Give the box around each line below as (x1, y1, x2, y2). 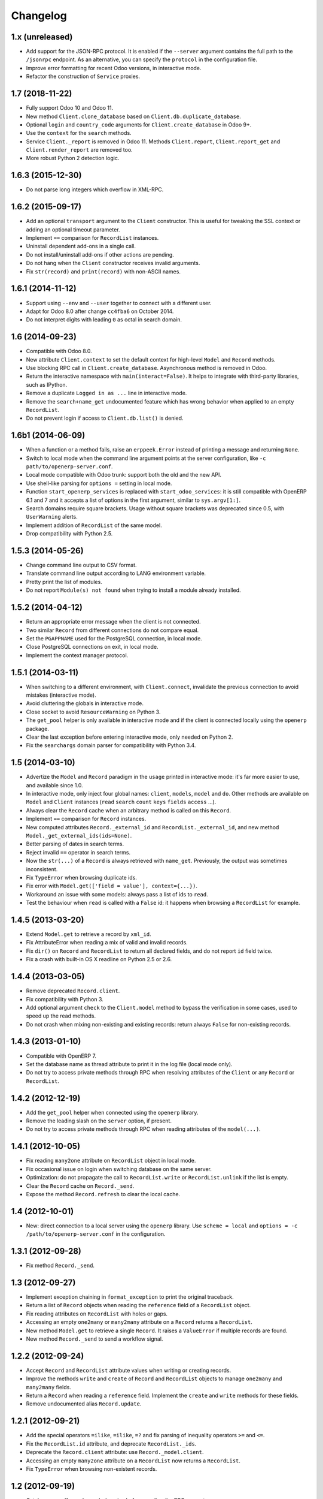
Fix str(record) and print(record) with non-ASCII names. (26, 267, 181, 275)
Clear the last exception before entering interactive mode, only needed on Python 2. (26, 733, 233, 741)
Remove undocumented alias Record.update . (26, 1400, 142, 1407)
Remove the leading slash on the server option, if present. (26, 1117, 172, 1124)
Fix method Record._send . (26, 1262, 95, 1269)
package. (26, 725, 49, 732)
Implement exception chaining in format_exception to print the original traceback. (26, 1293, 234, 1301)
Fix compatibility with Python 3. (26, 995, 104, 1003)
